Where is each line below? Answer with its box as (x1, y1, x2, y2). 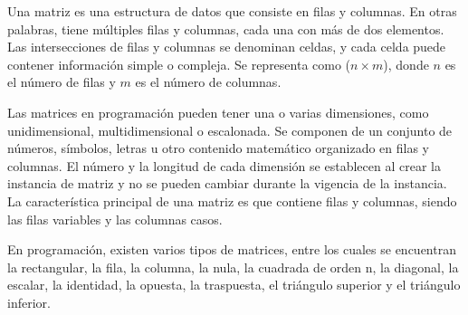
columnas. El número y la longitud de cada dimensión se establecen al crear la (7, 156, 441, 175)
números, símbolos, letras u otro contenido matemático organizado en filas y (7, 138, 430, 157)
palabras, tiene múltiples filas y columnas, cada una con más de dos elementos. (7, 19, 444, 38)
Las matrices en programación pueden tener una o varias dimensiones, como (7, 102, 429, 121)
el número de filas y (7, 72, 116, 91)
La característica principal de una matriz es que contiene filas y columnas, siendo (7, 191, 457, 210)
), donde (383, 54, 429, 73)
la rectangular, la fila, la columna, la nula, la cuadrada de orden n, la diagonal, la (7, 257, 459, 276)
